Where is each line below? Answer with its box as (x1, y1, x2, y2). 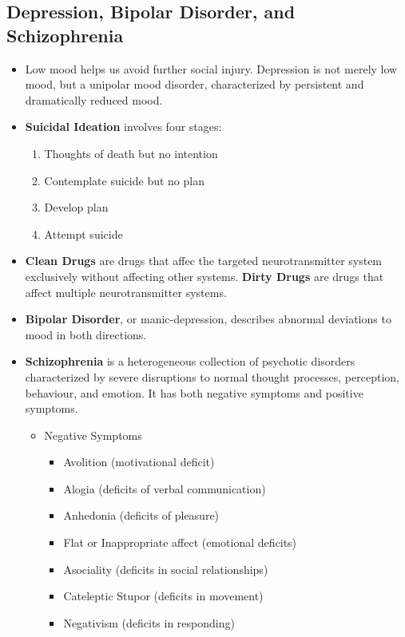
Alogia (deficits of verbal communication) (63, 480, 266, 497)
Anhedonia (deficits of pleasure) (63, 507, 220, 524)
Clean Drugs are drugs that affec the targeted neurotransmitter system (25, 252, 383, 269)
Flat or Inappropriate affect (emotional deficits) (63, 534, 297, 551)
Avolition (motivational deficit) (63, 453, 215, 470)
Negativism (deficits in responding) (63, 614, 235, 631)
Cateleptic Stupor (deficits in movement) (63, 588, 264, 604)
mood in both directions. (25, 326, 147, 342)
